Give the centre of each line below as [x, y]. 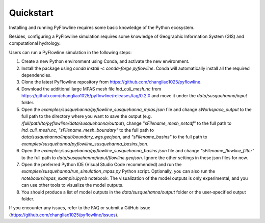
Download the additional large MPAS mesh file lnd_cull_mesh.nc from [91, 89]
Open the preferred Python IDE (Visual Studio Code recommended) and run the [101, 164]
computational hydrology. [35, 43]
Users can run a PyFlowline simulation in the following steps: [70, 52]
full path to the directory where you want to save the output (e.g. [87, 116]
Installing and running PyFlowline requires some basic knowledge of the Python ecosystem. [102, 28]
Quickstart [31, 13]
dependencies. [36, 75]
